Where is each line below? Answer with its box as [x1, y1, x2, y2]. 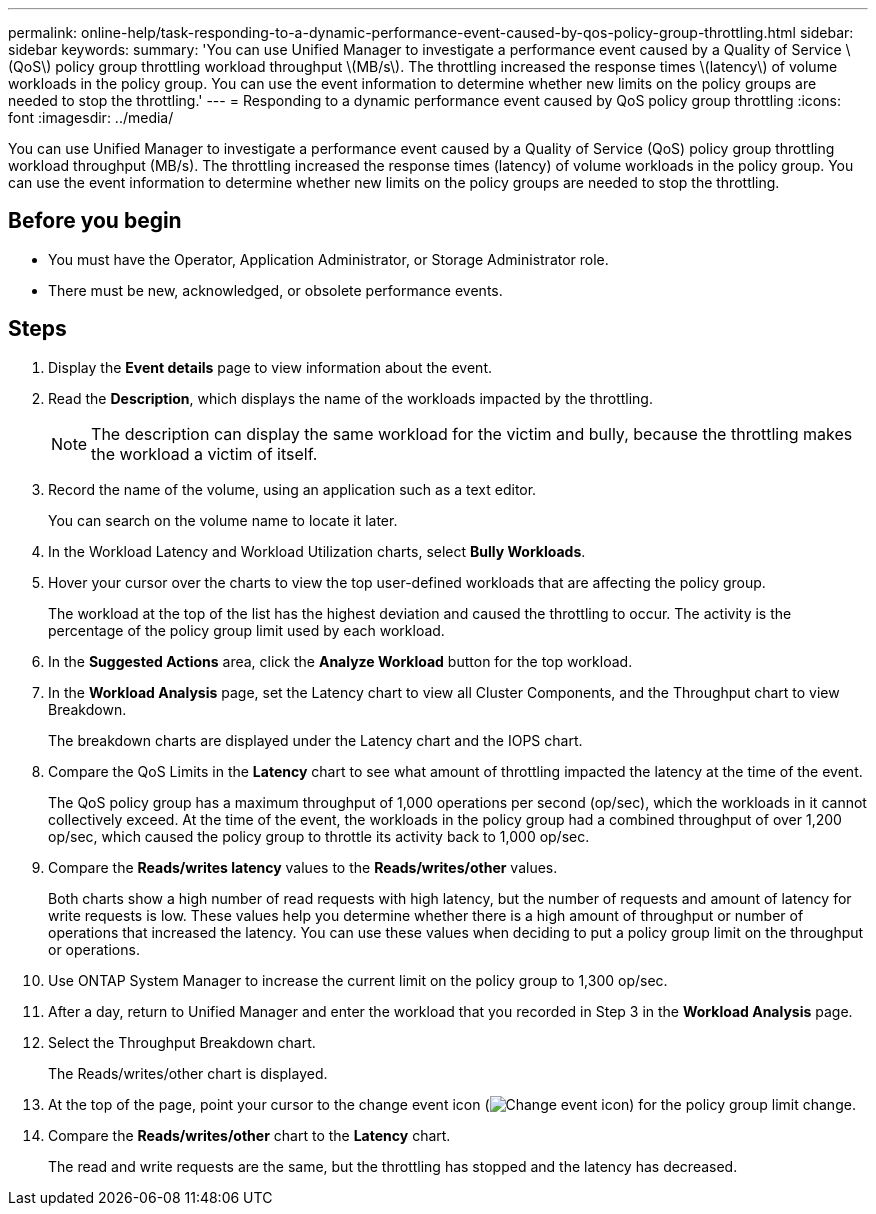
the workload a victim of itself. [91, 443, 318, 464]
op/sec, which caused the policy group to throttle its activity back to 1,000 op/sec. [48, 827, 590, 845]
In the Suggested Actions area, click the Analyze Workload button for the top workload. [48, 652, 633, 670]
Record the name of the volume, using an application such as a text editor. [48, 480, 537, 498]
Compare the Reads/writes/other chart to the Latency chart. [48, 1126, 451, 1144]
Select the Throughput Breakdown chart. [48, 1033, 316, 1051]
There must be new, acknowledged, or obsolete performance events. [48, 281, 503, 299]
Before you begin [8, 208, 182, 234]
